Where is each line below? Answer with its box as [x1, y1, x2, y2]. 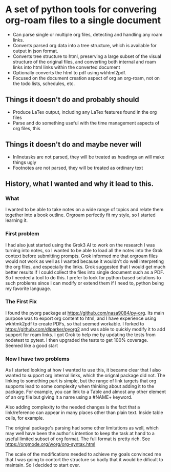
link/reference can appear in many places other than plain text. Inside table [5, 409, 163, 416]
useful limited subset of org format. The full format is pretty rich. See [5, 436, 151, 442]
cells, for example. [5, 415, 45, 421]
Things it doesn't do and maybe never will [5, 140, 142, 149]
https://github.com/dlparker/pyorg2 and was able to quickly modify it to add [5, 326, 165, 332]
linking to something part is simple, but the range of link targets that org [5, 378, 157, 384]
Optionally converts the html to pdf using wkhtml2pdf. [12, 69, 126, 75]
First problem [5, 230, 39, 237]
